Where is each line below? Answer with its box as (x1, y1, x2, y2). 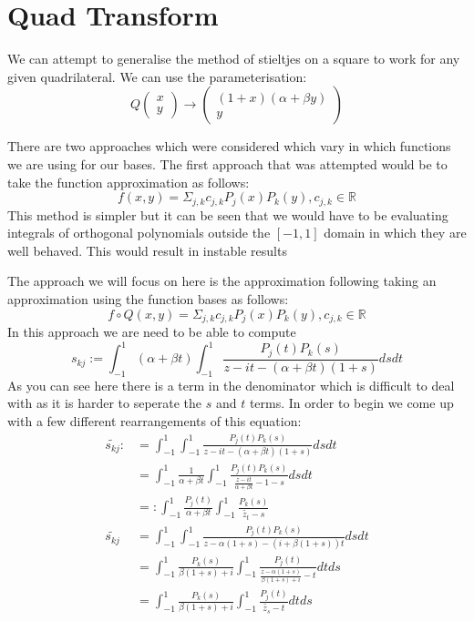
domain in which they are (324, 223, 467, 242)
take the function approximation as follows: (7, 172, 250, 191)
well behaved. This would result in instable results (7, 240, 287, 260)
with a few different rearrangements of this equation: (7, 412, 302, 431)
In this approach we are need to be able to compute (7, 321, 296, 341)
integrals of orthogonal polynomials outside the (7, 223, 271, 242)
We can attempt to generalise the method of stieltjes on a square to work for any (7, 49, 460, 68)
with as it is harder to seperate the (7, 393, 202, 412)
